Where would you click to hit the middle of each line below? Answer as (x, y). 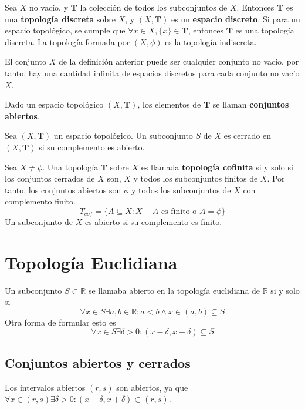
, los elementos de (169, 104)
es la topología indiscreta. (211, 41)
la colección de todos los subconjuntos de (154, 7)
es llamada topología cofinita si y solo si (217, 167)
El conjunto (26, 61)
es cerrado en (247, 135)
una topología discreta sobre (60, 19)
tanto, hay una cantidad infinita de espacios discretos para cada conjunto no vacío (152, 73)
